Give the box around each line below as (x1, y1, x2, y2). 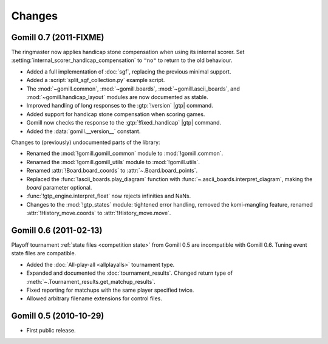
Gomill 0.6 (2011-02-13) (11, 225, 103, 235)
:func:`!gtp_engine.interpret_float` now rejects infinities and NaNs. (26, 192, 191, 200)
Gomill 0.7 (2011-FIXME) (11, 32, 104, 43)
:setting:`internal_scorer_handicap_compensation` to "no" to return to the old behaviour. (11, 57, 233, 64)
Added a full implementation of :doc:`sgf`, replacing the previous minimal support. (26, 67, 231, 75)
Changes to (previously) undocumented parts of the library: (11, 139, 160, 146)
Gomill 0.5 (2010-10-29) (11, 311, 104, 322)
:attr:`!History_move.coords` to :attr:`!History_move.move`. (26, 210, 171, 217)
